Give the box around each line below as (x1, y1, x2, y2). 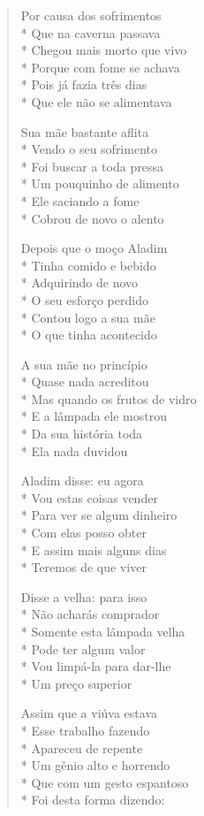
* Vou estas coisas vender (20, 488, 158, 507)
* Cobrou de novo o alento (20, 209, 164, 227)
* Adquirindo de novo (20, 273, 139, 292)
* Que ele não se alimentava (20, 92, 172, 111)
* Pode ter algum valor (20, 639, 146, 658)
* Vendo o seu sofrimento (20, 140, 157, 158)
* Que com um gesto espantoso (20, 773, 189, 791)
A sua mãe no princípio (20, 355, 147, 373)
